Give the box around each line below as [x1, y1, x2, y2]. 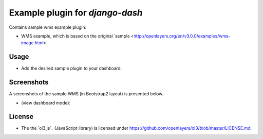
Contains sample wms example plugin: [9, 24, 87, 30]
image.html [21, 40, 44, 46]
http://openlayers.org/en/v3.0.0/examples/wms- [133, 33, 231, 39]
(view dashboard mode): [21, 100, 71, 105]
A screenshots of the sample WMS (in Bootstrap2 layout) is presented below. [9, 91, 164, 97]
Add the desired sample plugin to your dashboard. [21, 66, 122, 71]
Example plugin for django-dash [9, 7, 143, 18]
